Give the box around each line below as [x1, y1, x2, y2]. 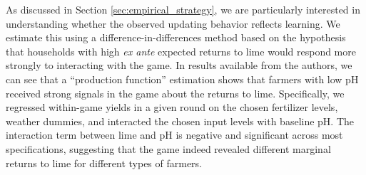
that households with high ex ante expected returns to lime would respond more [6, 43, 356, 58]
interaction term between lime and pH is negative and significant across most [6, 127, 343, 142]
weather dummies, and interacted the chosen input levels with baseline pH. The [6, 113, 355, 128]
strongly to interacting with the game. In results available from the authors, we [6, 58, 352, 73]
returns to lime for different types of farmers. [6, 155, 203, 170]
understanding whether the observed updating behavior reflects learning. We [6, 16, 340, 31]
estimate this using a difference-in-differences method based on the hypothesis [6, 30, 346, 45]
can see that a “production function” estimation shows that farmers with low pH [6, 71, 359, 86]
